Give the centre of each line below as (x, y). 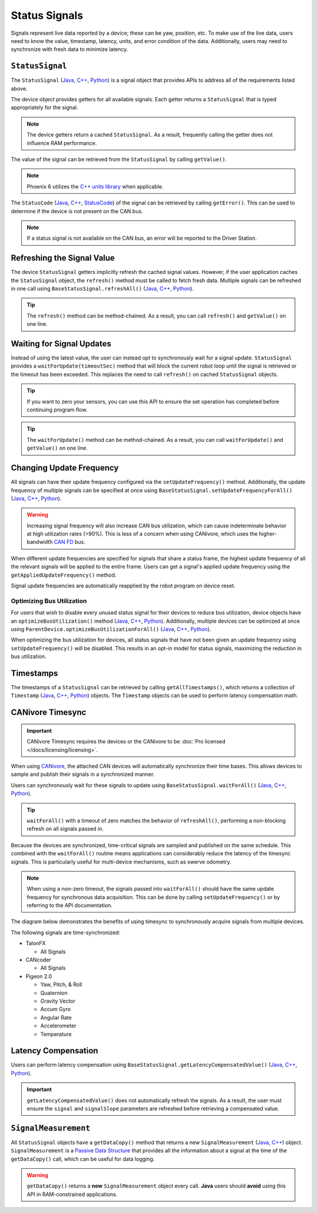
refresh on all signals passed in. (65, 829)
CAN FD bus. (69, 542)
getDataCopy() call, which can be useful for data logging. (83, 1159)
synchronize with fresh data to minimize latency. (69, 49)
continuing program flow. (57, 410)
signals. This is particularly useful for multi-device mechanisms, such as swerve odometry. (121, 862)
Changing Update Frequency (65, 468)
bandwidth (40, 542)
